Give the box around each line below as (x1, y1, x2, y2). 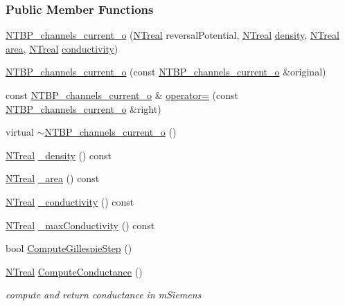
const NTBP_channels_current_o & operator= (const (6, 88, 239, 102)
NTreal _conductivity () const (6, 194, 134, 208)
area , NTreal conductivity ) (6, 41, 118, 55)
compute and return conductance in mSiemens (6, 287, 202, 302)
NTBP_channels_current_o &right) (6, 101, 161, 116)
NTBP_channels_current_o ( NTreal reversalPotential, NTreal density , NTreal (6, 28, 339, 42)
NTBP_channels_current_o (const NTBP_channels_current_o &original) (6, 64, 326, 79)
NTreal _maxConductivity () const (6, 217, 155, 232)
